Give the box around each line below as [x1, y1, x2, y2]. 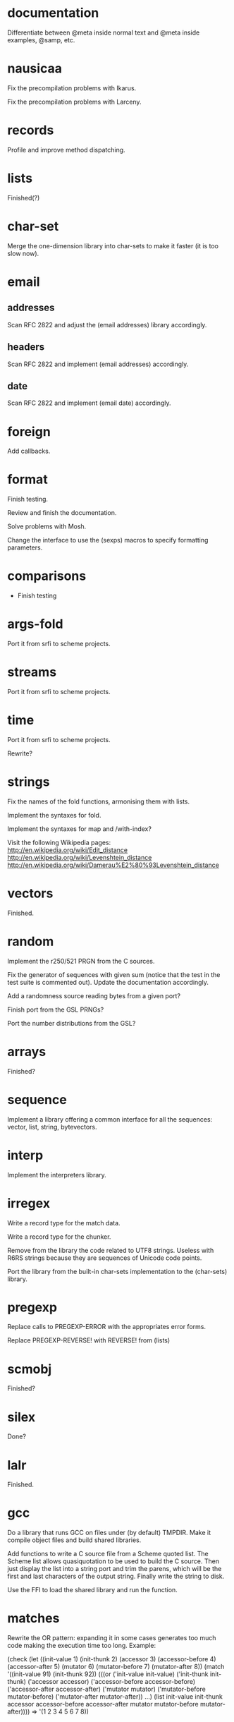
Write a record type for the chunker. [7, 1232, 111, 1241]
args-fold [7, 616, 63, 632]
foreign [7, 423, 51, 439]
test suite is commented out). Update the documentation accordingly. [7, 978, 209, 986]
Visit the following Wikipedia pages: [7, 838, 111, 847]
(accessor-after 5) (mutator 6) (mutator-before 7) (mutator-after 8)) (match [7, 1663, 225, 1671]
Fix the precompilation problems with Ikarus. [7, 83, 137, 92]
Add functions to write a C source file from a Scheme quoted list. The [7, 1550, 209, 1558]
